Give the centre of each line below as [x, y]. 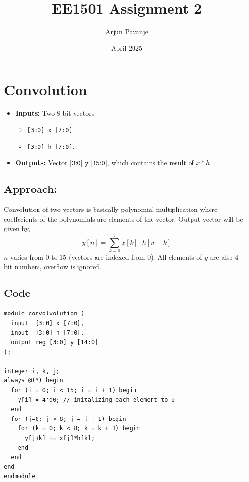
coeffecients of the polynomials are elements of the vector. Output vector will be [124, 219]
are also [221, 257]
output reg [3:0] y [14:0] [55, 343]
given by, [17, 228]
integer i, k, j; [32, 371]
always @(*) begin [34, 381]
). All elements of [176, 257]
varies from [27, 257]
